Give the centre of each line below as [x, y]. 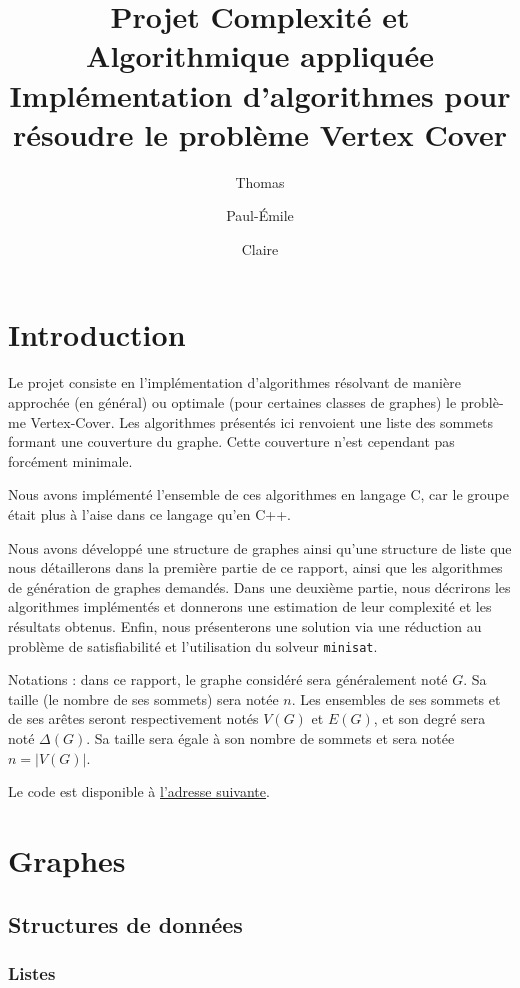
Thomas [260, 181]
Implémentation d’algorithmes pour [260, 94]
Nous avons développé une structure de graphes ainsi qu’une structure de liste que [260, 547]
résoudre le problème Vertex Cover [260, 133]
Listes [32, 972]
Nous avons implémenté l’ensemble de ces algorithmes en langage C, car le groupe [258, 494]
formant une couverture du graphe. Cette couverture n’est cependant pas [231, 441]
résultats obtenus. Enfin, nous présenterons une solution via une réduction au [245, 625]
